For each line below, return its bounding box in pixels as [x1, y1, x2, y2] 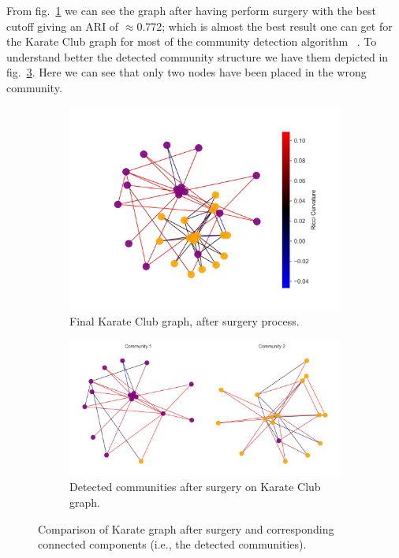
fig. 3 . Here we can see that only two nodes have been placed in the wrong [6, 64, 367, 80]
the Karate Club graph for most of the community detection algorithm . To [6, 33, 377, 50]
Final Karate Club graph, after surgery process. [69, 313, 300, 329]
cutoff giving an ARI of [6, 17, 119, 34]
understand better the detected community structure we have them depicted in [6, 48, 389, 65]
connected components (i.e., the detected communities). [38, 536, 307, 552]
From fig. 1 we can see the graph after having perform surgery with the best [6, 2, 376, 18]
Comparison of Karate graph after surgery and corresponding [38, 520, 334, 537]
